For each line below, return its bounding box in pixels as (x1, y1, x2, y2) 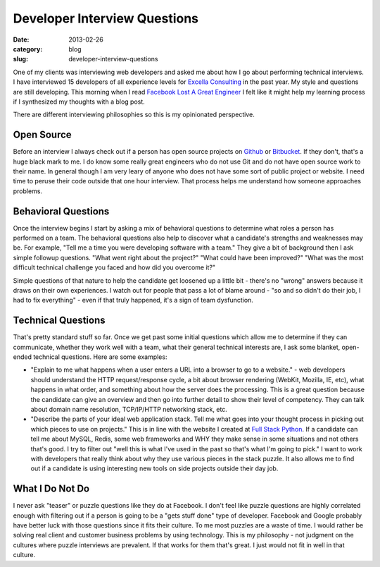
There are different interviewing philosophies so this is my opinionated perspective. (13, 110, 255, 119)
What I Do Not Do (13, 483, 90, 495)
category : (13, 44, 43, 53)
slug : (13, 55, 28, 63)
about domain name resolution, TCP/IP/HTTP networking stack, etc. (30, 406, 228, 414)
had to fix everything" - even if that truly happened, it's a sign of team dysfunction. (13, 296, 253, 305)
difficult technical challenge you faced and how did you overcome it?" (13, 263, 216, 272)
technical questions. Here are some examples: (32, 353, 167, 361)
